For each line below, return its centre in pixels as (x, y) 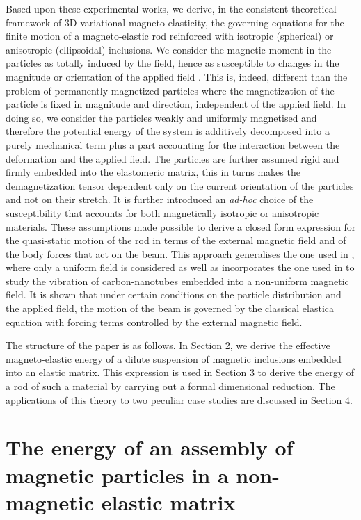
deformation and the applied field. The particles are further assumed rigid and (173, 158)
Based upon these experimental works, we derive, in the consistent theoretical (171, 8)
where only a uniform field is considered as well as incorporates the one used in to (180, 267)
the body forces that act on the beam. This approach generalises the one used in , (180, 253)
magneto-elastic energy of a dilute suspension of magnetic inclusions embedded (174, 358)
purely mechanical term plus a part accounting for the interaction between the (173, 144)
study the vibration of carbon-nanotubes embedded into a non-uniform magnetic (177, 281)
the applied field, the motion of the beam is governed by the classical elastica (170, 308)
